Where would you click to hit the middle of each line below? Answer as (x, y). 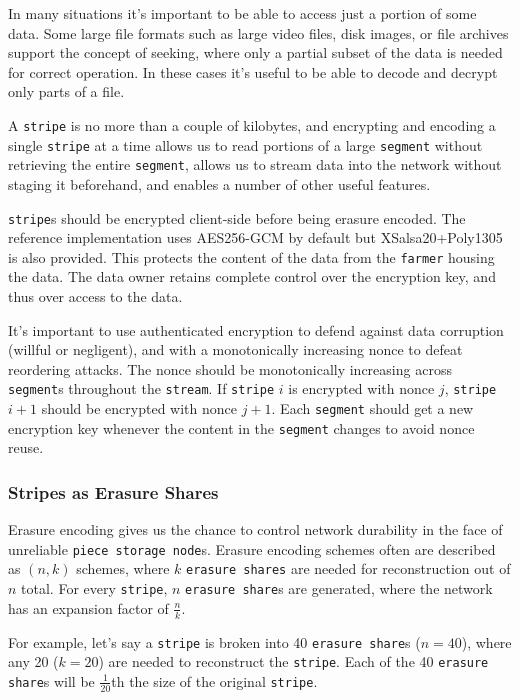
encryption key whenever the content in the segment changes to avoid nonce (241, 427)
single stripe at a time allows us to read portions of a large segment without (245, 144)
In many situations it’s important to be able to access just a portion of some (242, 13)
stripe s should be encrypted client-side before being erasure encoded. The (237, 217)
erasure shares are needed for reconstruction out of (348, 568)
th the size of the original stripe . (214, 680)
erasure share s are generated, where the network (339, 588)
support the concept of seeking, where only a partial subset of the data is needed (255, 52)
